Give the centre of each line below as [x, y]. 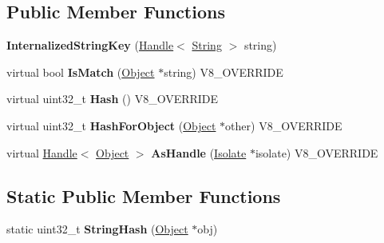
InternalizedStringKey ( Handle [90, 45]
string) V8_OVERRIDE [224, 72]
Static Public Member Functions [144, 195]
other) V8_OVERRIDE [284, 125]
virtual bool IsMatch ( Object [81, 72]
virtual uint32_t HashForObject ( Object [111, 125]
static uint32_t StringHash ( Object [97, 229]
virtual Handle [42, 152]
